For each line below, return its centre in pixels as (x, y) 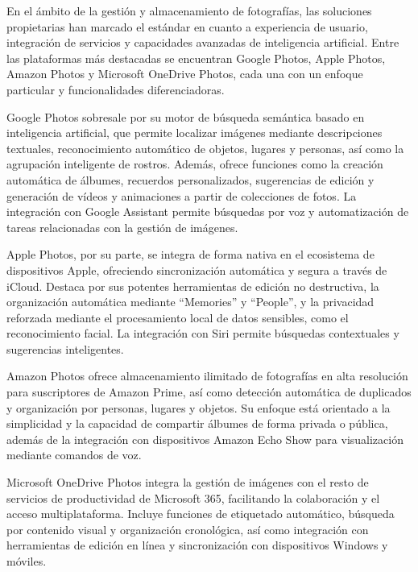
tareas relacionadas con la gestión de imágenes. (122, 227)
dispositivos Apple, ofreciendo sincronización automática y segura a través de (197, 269)
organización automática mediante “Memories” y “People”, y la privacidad (190, 302)
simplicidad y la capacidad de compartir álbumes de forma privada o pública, (197, 423)
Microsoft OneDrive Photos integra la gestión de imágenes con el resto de (188, 482)
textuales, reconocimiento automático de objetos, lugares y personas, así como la (205, 148)
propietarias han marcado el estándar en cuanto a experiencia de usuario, (187, 26)
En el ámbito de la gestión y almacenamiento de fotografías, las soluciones (189, 10)
